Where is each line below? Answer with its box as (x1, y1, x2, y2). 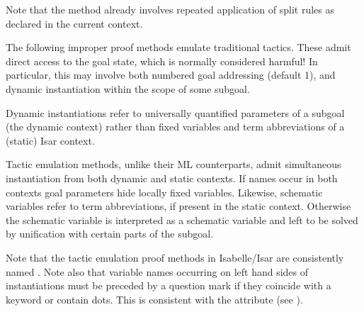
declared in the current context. (6, 16, 143, 30)
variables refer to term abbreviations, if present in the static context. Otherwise (6, 199, 351, 213)
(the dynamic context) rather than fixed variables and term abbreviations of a (6, 119, 345, 134)
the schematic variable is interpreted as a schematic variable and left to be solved (6, 212, 358, 227)
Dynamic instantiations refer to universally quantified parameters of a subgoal (6, 105, 345, 120)
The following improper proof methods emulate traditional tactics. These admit (6, 40, 351, 55)
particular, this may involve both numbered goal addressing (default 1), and (6, 67, 336, 82)
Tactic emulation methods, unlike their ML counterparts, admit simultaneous (6, 157, 341, 172)
